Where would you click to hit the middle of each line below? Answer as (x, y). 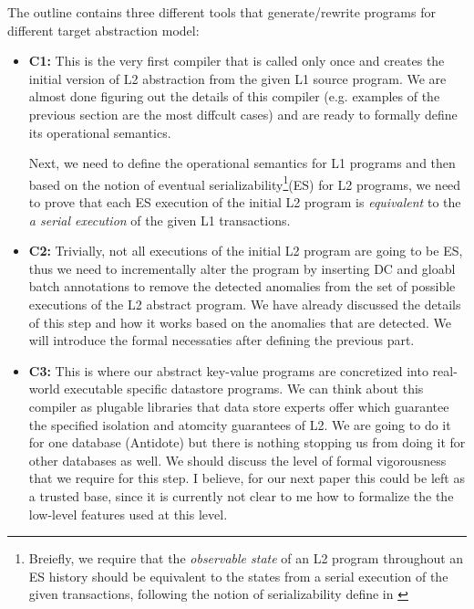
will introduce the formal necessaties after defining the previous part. (222, 340)
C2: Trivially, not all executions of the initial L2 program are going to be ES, (246, 251)
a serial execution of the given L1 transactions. (160, 220)
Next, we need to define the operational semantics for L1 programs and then (242, 163)
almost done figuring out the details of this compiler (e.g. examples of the (234, 96)
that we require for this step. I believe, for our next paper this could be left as (247, 478)
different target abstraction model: (103, 30)
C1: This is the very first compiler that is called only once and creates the (237, 61)
